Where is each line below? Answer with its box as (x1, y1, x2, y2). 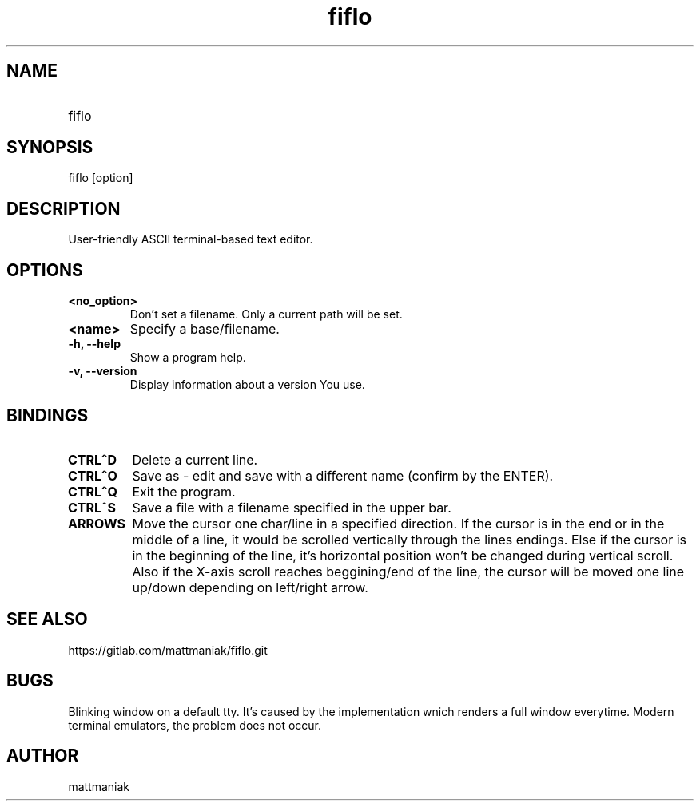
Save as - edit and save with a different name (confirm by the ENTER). (132, 467, 554, 484)
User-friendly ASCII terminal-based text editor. (68, 232, 313, 247)
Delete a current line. (132, 451, 258, 468)
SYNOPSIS (6, 137, 93, 158)
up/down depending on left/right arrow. (132, 579, 368, 595)
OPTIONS (6, 259, 83, 280)
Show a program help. (129, 350, 246, 365)
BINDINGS (6, 405, 89, 425)
